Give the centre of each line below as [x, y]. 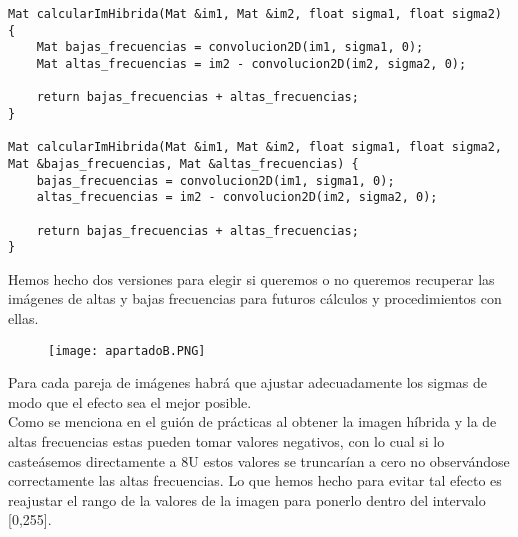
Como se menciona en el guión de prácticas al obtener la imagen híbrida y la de [252, 421]
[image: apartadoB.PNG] [127, 350]
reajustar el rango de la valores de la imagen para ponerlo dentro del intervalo [247, 499]
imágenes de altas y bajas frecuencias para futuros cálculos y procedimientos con [255, 298]
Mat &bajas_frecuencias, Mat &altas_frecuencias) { [183, 163]
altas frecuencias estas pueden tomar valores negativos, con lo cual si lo [226, 441]
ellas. [23, 318]
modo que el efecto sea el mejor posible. [130, 401]
